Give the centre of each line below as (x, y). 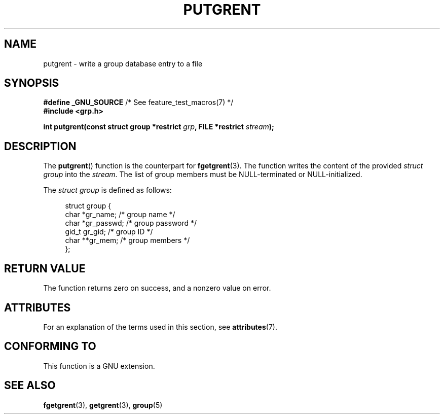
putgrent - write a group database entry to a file (123, 63)
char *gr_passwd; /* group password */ (131, 223)
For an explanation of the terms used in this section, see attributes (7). (160, 327)
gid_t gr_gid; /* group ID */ (109, 232)
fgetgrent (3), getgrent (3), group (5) (103, 405)
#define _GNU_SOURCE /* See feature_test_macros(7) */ (138, 102)
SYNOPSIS (32, 83)
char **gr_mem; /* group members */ (127, 240)
